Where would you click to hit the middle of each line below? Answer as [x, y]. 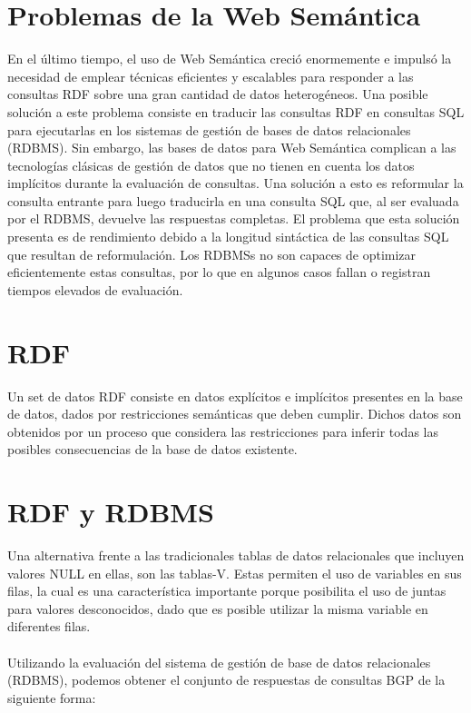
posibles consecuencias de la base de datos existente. [152, 449]
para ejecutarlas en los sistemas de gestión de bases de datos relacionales [209, 129]
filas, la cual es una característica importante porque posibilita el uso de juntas [227, 591]
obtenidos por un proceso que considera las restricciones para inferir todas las [223, 431]
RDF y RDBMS [111, 512]
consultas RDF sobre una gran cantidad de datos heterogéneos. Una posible [218, 94]
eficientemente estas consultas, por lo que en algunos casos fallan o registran [219, 272]
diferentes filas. [49, 626]
